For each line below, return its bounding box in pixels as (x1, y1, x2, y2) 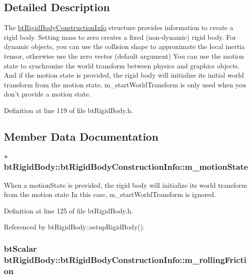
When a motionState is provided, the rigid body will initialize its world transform (4, 180, 247, 190)
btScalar (4, 242, 37, 254)
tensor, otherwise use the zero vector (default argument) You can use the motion (4, 50, 244, 61)
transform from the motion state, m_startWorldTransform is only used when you (4, 79, 246, 89)
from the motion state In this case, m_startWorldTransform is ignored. (4, 189, 216, 199)
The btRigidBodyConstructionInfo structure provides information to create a (4, 22, 234, 33)
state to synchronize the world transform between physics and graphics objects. (4, 60, 240, 70)
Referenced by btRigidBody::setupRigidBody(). (4, 222, 145, 232)
